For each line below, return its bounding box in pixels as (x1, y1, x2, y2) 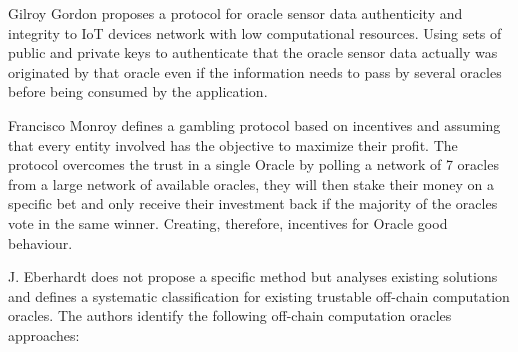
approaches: (8, 324, 80, 345)
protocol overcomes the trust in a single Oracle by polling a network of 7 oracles (8, 154, 499, 175)
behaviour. (8, 232, 73, 253)
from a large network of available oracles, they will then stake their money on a (8, 173, 495, 194)
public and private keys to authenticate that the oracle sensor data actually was (8, 42, 498, 63)
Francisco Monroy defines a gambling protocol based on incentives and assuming (8, 114, 501, 135)
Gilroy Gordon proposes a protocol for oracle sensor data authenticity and (8, 3, 463, 23)
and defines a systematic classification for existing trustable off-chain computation (8, 285, 510, 306)
